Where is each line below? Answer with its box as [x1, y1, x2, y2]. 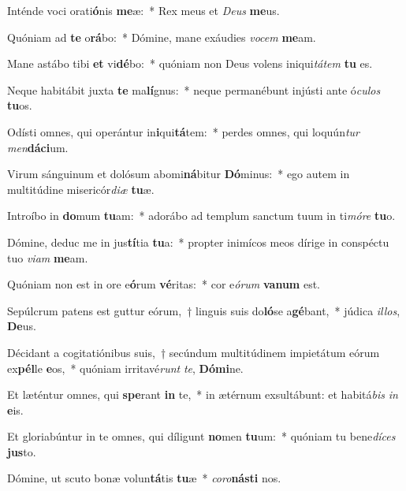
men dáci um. [7, 139, 69, 155]
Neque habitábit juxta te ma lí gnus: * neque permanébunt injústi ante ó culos [7, 81, 381, 98]
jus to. [7, 443, 36, 459]
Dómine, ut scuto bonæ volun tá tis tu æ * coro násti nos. [7, 470, 281, 486]
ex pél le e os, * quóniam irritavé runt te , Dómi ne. [7, 359, 244, 376]
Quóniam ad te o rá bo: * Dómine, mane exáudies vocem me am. [7, 28, 316, 45]
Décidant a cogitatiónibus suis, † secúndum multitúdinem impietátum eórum [7, 344, 380, 360]
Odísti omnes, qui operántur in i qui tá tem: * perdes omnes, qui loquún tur [7, 123, 360, 139]
